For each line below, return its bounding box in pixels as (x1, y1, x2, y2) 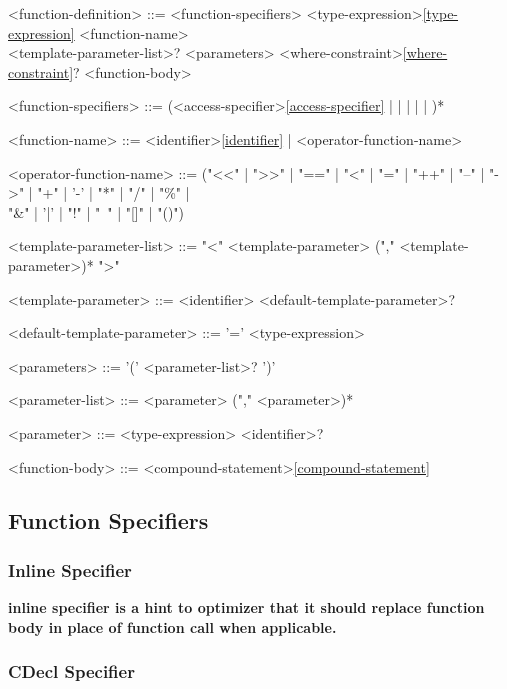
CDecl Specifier (8, 659, 135, 684)
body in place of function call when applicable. (8, 616, 337, 637)
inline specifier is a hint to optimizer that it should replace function (8, 597, 485, 618)
